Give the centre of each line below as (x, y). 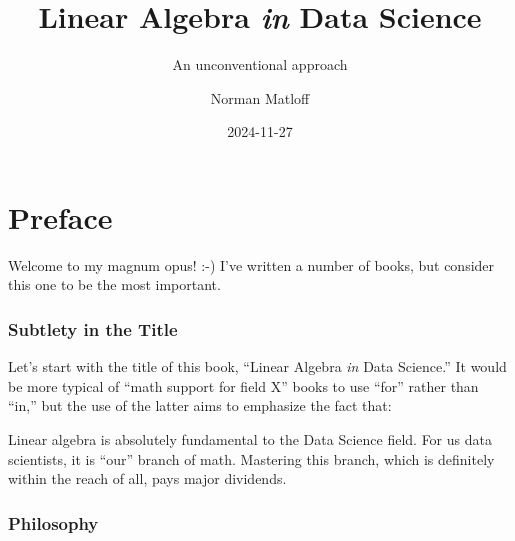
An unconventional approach (260, 64)
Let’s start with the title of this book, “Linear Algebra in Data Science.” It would (257, 366)
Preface (60, 216)
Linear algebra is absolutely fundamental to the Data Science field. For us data (250, 439)
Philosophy (53, 522)
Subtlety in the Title (93, 328)
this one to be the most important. (114, 284)
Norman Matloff (260, 97)
